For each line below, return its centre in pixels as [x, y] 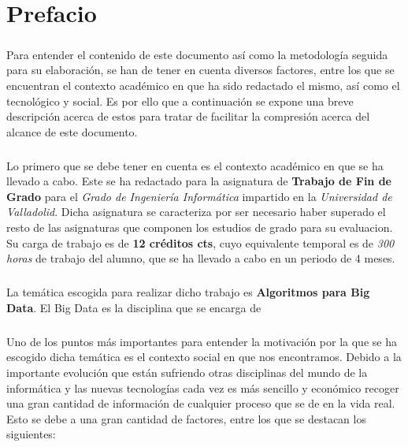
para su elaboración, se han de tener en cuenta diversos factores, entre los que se [200, 70]
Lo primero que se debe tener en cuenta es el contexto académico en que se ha [195, 165]
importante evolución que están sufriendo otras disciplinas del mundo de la [187, 372]
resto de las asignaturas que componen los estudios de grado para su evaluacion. [200, 227]
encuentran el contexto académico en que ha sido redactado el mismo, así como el [203, 85]
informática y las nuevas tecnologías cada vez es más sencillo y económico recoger [203, 387]
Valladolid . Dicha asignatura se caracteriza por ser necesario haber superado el [196, 212]
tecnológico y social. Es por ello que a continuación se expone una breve [180, 101]
